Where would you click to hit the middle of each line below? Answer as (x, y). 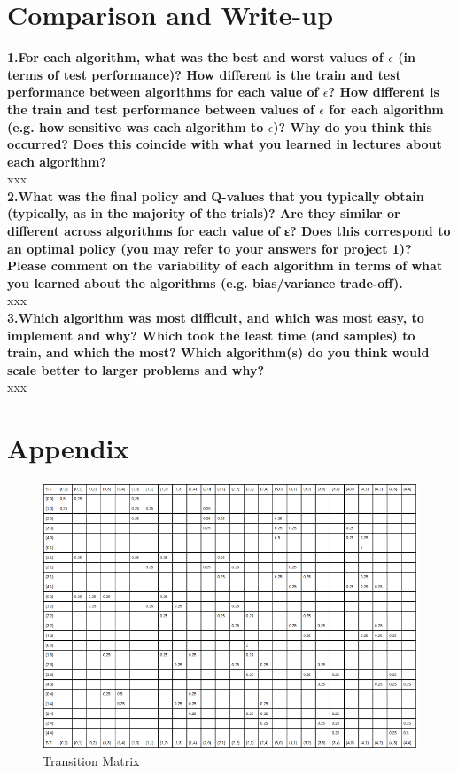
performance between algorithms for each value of (163, 92)
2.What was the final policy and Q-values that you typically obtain (216, 195)
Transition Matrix (91, 761)
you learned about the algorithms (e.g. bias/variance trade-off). (205, 282)
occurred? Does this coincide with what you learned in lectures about (225, 144)
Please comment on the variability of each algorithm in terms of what (225, 265)
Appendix (68, 448)
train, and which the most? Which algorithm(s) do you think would (218, 352)
